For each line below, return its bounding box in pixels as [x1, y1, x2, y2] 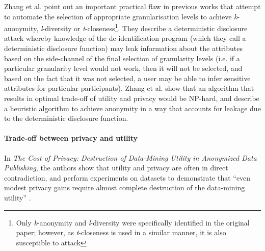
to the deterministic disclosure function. [4, 113, 128, 123]
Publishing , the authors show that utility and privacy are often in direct [4, 162, 228, 173]
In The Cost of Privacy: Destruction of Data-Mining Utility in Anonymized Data [4, 152, 257, 163]
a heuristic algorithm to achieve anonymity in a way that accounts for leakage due [4, 103, 261, 113]
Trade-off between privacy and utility [4, 133, 138, 143]
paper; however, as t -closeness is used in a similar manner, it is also [16, 227, 226, 238]
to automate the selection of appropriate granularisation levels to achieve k [4, 11, 237, 21]
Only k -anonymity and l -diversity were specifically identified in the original [16, 217, 250, 228]
